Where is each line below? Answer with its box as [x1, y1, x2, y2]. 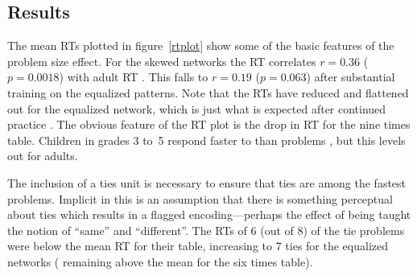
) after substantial [306, 68, 395, 85]
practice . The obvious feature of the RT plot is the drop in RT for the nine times [7, 116, 411, 133]
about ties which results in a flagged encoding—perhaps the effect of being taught [7, 206, 411, 223]
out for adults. [7, 147, 78, 164]
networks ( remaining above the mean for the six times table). [7, 253, 313, 270]
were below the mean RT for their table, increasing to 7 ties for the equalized [7, 237, 389, 254]
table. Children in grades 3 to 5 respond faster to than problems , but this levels [7, 131, 406, 148]
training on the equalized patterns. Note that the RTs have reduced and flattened [7, 84, 409, 101]
